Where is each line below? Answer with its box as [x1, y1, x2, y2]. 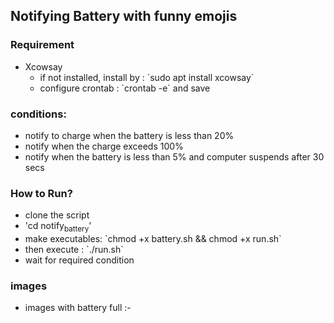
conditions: [10, 107, 67, 121]
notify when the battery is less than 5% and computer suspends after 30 [24, 150, 325, 163]
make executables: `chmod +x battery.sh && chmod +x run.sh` [24, 233, 282, 245]
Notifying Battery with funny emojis [10, 8, 238, 25]
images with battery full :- [24, 302, 132, 314]
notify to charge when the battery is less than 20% [24, 129, 235, 141]
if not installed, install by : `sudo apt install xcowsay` [39, 71, 255, 83]
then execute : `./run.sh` [24, 244, 124, 256]
